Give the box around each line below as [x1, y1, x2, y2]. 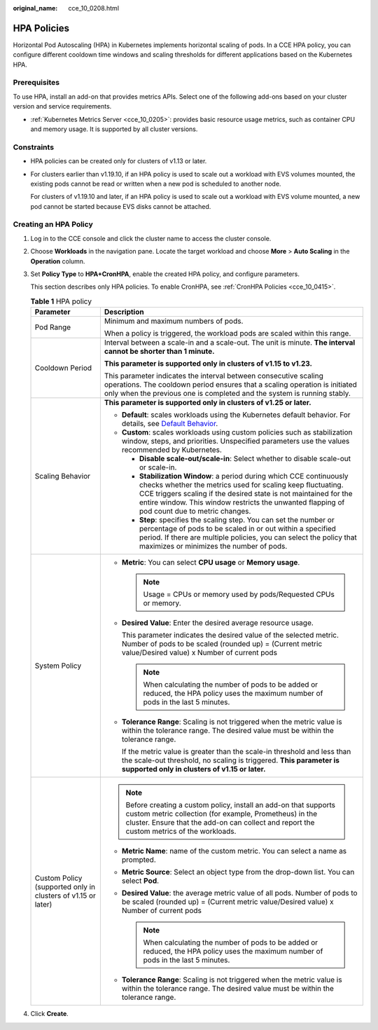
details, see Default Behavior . [121, 419, 218, 429]
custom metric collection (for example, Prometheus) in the [125, 809, 318, 819]
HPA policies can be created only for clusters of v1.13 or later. [30, 157, 207, 165]
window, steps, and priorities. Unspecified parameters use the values [121, 437, 350, 446]
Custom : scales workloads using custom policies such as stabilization [121, 427, 353, 437]
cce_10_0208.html [68, 4, 119, 12]
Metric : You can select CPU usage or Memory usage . [121, 558, 300, 568]
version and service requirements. [13, 102, 112, 111]
